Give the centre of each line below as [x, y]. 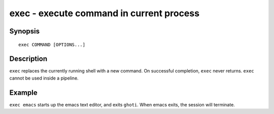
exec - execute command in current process [105, 13]
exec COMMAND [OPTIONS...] [52, 45]
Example [23, 92]
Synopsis [25, 31]
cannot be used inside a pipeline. [44, 78]
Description [28, 59]
